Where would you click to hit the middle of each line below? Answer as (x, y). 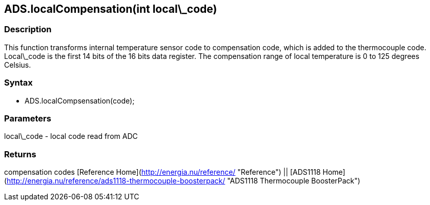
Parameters (28, 118)
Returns (20, 154)
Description (28, 29)
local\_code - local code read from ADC (71, 136)
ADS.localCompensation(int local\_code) (111, 9)
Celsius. (18, 65)
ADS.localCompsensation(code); (80, 100)
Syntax (18, 83)
